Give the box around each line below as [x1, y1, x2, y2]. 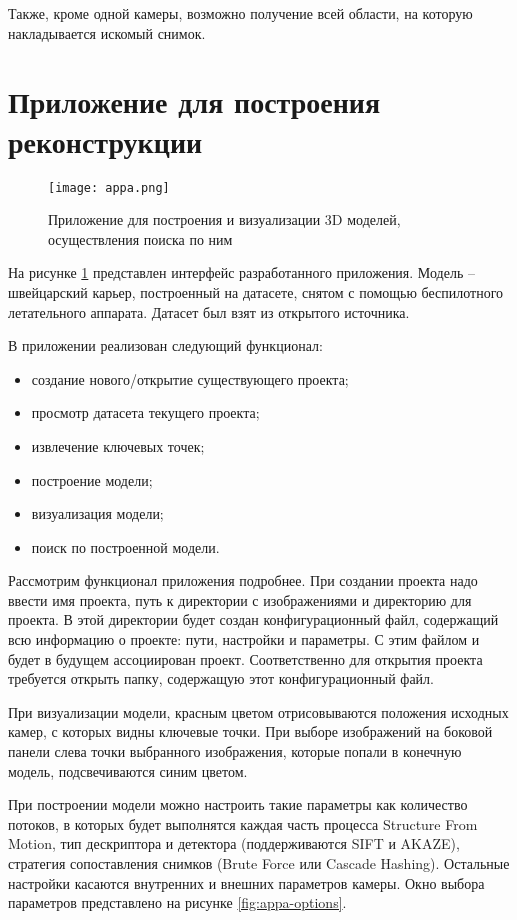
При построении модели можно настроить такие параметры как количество [8, 794, 468, 815]
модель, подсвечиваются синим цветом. [8, 760, 248, 781]
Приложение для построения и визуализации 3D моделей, [48, 209, 401, 230]
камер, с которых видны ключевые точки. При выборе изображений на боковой [8, 721, 493, 742]
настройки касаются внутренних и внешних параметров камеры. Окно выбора [8, 872, 485, 893]
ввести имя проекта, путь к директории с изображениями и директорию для [8, 589, 472, 610]
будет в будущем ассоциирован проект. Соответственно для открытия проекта [8, 648, 483, 669]
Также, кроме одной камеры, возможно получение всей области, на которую [8, 3, 473, 23]
